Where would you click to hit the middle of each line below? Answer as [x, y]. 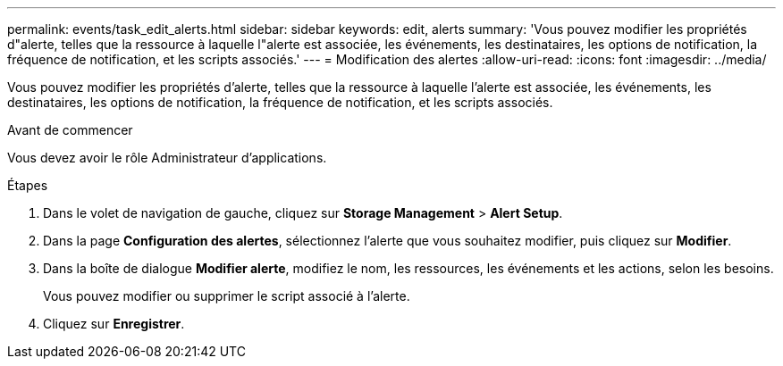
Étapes [28, 185]
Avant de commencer [70, 130]
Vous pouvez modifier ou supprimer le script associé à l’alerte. [227, 296]
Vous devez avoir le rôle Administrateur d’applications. [167, 158]
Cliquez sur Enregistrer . [114, 324]
